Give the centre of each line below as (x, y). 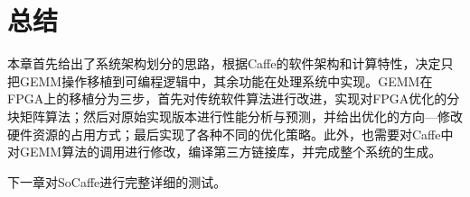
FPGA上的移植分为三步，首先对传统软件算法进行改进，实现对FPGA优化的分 (234, 98)
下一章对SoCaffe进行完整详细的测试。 (117, 181)
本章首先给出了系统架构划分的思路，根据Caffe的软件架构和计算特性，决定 (224, 63)
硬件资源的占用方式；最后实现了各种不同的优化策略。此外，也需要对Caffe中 (230, 134)
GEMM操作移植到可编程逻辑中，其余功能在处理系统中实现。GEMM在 (226, 81)
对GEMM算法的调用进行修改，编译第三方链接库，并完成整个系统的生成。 (225, 152)
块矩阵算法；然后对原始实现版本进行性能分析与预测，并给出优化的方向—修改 (235, 116)
